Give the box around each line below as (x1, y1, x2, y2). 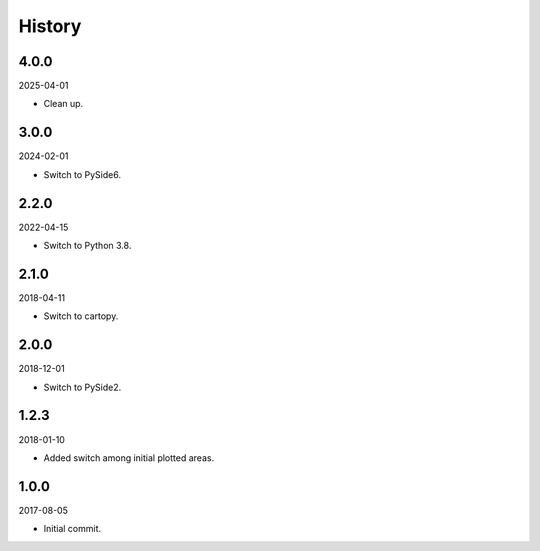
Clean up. (43, 98, 84, 110)
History (18, 15, 82, 37)
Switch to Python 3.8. (43, 240, 132, 252)
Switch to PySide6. (43, 168, 122, 180)
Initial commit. (43, 523, 102, 535)
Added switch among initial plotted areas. (43, 451, 215, 464)
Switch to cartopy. (43, 310, 119, 322)
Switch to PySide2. (43, 381, 122, 393)
